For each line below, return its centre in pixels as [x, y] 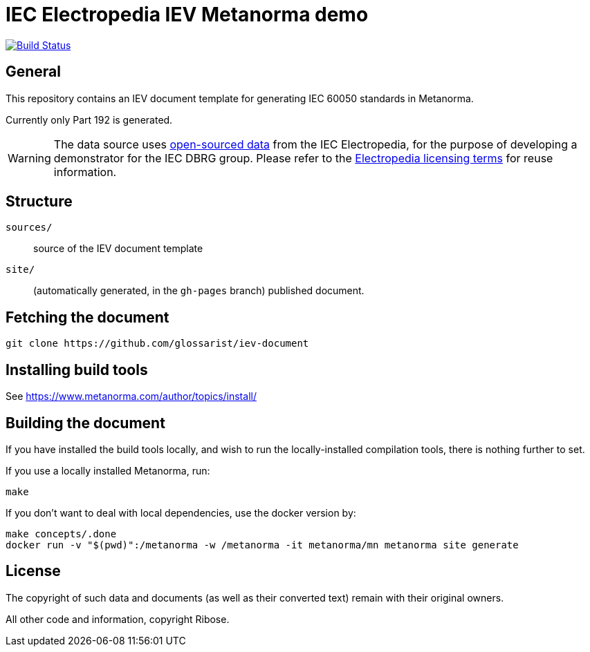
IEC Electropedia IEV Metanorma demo [187, 15]
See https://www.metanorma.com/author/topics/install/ [131, 396]
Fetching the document [87, 317]
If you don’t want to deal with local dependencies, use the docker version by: [181, 512]
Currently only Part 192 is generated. [89, 119]
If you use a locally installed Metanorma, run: [108, 470]
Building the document [85, 423]
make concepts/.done [61, 534]
